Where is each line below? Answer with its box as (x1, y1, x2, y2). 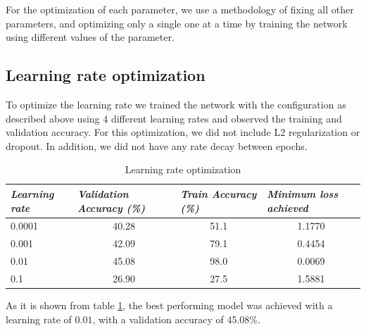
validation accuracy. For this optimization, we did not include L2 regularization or (6, 125, 360, 139)
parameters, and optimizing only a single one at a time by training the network (6, 15, 348, 30)
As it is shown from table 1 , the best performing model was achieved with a (6, 298, 333, 313)
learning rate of (6, 311, 72, 326)
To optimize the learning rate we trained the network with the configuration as (6, 96, 346, 111)
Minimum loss (267, 186, 339, 201)
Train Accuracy (180, 186, 257, 201)
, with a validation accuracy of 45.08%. (92, 311, 260, 326)
